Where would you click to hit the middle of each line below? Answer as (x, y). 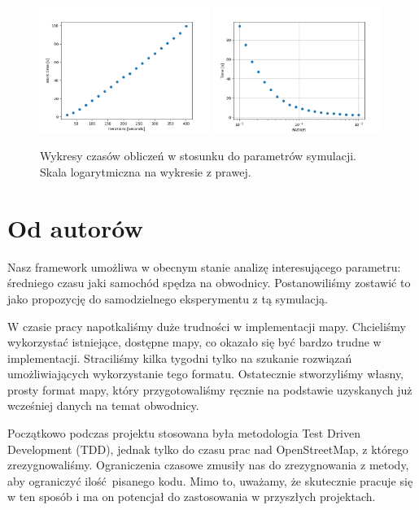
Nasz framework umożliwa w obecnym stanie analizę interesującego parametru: (204, 266)
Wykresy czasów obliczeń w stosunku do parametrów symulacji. (198, 156)
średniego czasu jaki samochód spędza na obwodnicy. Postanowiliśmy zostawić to (209, 283)
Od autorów (75, 227)
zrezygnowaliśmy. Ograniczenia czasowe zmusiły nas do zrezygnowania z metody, (208, 465)
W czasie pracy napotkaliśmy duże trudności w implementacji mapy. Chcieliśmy (207, 326)
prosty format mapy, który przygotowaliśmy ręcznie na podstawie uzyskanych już (210, 389)
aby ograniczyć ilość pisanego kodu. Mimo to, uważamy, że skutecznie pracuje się (210, 480)
